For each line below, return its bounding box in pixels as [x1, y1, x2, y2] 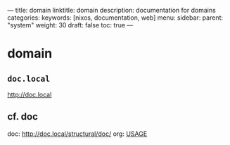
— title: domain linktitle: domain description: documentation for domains [7, 6, 216, 14]
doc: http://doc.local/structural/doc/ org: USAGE [7, 130, 148, 138]
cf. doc [7, 111, 39, 122]
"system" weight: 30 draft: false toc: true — [7, 21, 134, 29]
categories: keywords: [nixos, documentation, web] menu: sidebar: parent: [7, 13, 224, 22]
